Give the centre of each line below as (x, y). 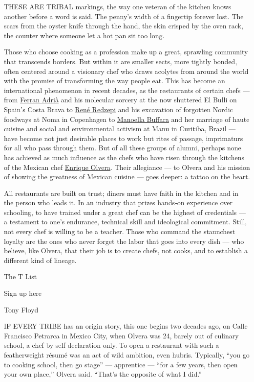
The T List (21, 276)
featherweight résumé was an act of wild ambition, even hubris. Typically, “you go (127, 355)
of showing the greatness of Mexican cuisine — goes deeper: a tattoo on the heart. (127, 177)
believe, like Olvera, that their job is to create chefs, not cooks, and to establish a (126, 251)
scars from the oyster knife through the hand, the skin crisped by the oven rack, (124, 26)
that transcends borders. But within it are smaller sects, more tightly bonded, (121, 61)
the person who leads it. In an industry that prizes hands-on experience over (118, 203)
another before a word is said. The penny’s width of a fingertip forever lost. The (124, 16)
